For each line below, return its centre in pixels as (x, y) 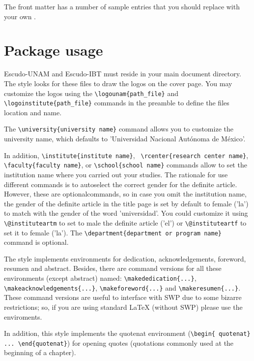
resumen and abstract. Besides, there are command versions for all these (113, 268)
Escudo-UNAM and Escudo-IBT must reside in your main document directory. (123, 74)
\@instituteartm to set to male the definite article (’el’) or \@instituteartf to (125, 222)
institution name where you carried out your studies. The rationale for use (116, 174)
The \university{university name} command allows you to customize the (119, 129)
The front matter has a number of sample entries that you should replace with (122, 6)
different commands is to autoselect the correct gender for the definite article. (121, 184)
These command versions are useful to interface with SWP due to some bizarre (123, 297)
